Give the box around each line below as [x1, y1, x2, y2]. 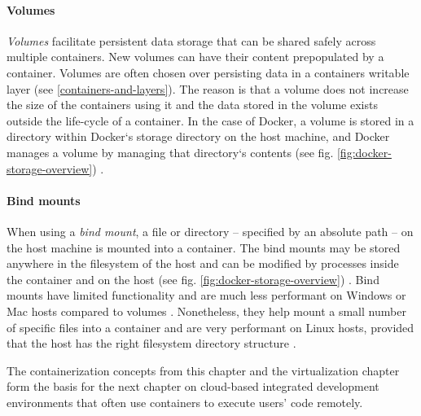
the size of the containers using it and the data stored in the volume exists [7, 96, 378, 113]
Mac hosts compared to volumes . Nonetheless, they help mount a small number [7, 302, 406, 319]
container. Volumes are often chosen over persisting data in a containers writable [7, 63, 410, 81]
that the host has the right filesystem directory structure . [7, 335, 296, 352]
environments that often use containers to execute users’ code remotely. [7, 393, 363, 410]
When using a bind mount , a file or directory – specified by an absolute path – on [7, 222, 414, 239]
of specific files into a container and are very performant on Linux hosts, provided [7, 318, 414, 335]
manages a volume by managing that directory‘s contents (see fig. [7, 143, 334, 160]
